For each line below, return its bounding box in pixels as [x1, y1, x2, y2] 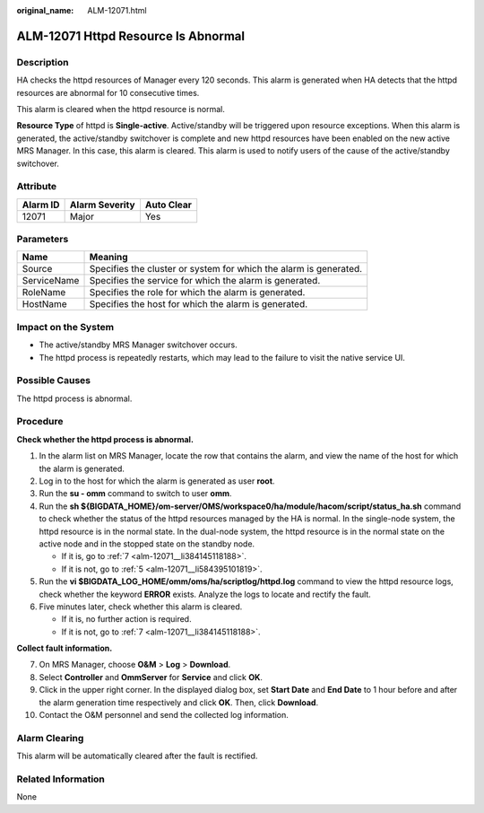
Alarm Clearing [16, 731, 84, 744]
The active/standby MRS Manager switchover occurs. [39, 339, 238, 350]
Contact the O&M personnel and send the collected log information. [39, 710, 289, 721]
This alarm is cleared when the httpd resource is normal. [16, 103, 226, 114]
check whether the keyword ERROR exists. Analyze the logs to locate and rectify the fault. [39, 589, 371, 599]
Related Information [16, 773, 105, 785]
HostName [22, 298, 67, 310]
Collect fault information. [16, 643, 113, 654]
